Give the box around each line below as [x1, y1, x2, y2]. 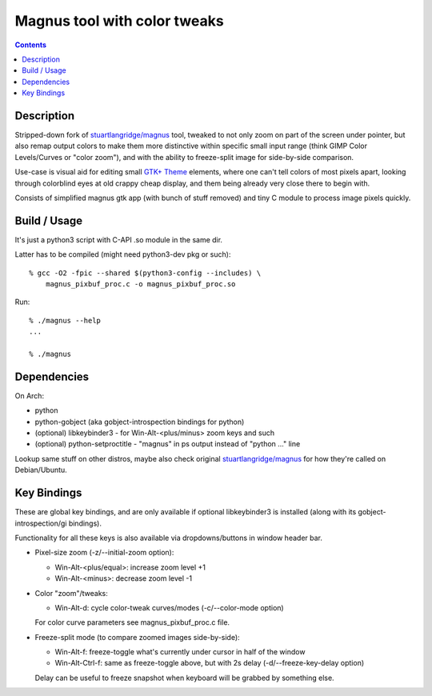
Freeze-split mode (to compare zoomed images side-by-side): [34, 632, 240, 642]
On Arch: [14, 390, 44, 400]
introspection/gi [14, 518, 67, 528]
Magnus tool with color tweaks [14, 12, 224, 30]
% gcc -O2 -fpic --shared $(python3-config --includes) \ [29, 268, 262, 278]
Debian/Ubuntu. [14, 465, 67, 475]
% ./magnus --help [29, 316, 102, 325]
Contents [14, 40, 47, 50]
